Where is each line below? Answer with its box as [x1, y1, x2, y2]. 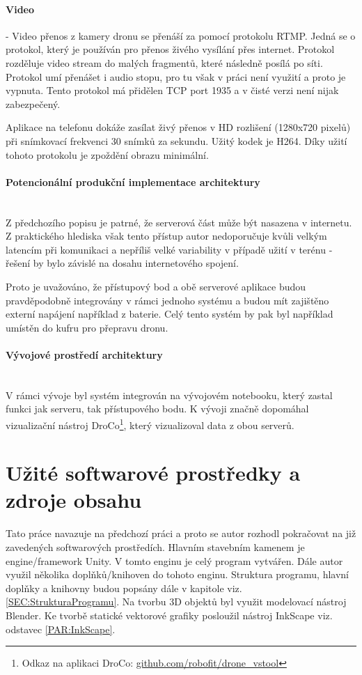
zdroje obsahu [6, 486, 142, 514]
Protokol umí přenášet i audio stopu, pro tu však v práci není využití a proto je [6, 69, 346, 84]
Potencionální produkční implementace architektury [6, 174, 260, 189]
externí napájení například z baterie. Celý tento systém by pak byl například [6, 307, 333, 321]
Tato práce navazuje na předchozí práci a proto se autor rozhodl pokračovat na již [6, 526, 356, 541]
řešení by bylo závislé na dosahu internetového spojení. [6, 256, 239, 270]
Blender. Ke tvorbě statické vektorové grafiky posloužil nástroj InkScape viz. [6, 607, 333, 622]
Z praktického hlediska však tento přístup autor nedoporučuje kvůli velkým [6, 228, 327, 243]
